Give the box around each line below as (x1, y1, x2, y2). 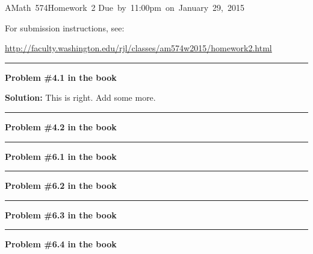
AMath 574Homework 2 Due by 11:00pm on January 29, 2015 (5, 1, 244, 13)
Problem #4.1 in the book (5, 71, 117, 83)
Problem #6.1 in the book (5, 150, 117, 162)
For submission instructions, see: (5, 21, 125, 34)
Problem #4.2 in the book (5, 120, 117, 133)
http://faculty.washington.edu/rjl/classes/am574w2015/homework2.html (5, 42, 272, 54)
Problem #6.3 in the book (5, 208, 117, 221)
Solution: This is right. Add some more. (5, 91, 156, 104)
